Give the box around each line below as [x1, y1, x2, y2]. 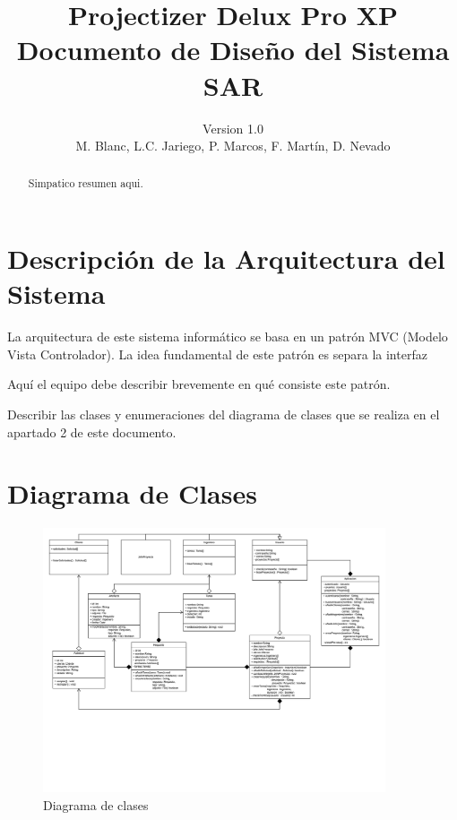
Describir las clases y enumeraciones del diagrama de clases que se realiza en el [7, 405, 440, 424]
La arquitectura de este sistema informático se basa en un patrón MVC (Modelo [7, 327, 448, 346]
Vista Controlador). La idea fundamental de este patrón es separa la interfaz [7, 344, 427, 363]
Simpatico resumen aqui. [28, 176, 143, 191]
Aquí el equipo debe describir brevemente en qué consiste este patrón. [7, 375, 391, 393]
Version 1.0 [203, 118, 263, 137]
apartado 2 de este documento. [7, 422, 177, 441]
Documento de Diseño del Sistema [16, 31, 450, 68]
